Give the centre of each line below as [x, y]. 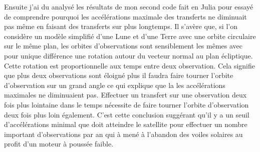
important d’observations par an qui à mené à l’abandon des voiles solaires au [123, 134]
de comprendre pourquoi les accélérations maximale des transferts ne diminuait [125, 16]
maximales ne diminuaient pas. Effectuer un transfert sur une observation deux [125, 95]
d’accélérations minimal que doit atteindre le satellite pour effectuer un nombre [126, 124]
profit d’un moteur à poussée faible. [59, 144]
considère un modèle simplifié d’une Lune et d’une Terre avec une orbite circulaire [130, 36]
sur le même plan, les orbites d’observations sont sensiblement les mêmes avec [123, 46]
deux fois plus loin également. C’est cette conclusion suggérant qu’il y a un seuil [127, 114]
